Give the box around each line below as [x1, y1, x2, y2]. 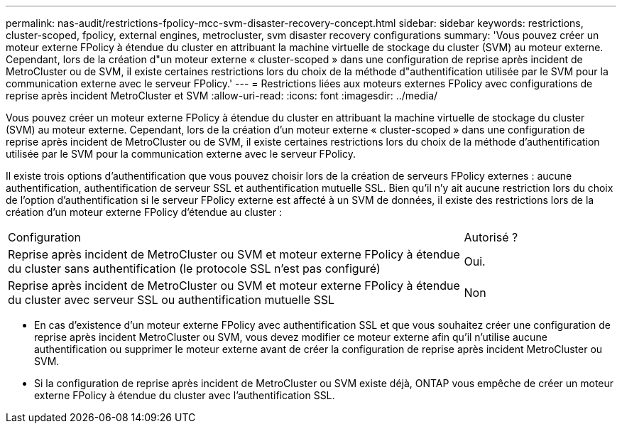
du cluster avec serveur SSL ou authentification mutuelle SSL [8, 293, 335, 307]
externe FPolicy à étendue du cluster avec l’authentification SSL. [34, 389, 335, 401]
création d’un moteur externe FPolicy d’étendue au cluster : [6, 206, 283, 218]
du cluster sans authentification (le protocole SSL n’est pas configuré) [8, 261, 381, 276]
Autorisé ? [464, 230, 518, 244]
